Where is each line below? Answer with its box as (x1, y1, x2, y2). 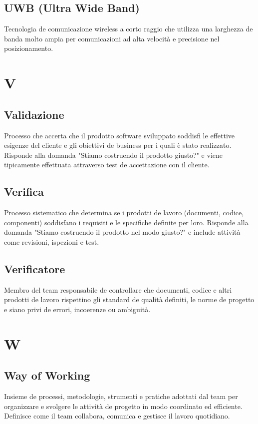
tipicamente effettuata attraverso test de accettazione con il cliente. (4, 159, 210, 170)
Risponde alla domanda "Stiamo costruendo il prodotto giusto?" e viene (4, 149, 223, 160)
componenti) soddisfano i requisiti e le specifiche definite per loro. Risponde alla (4, 217, 249, 227)
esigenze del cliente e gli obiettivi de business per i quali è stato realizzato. (4, 140, 232, 150)
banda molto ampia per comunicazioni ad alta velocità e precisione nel (4, 33, 220, 43)
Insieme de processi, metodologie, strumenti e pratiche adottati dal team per (4, 391, 238, 402)
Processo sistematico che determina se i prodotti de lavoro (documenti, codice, (4, 207, 244, 218)
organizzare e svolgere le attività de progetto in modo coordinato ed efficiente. (4, 401, 243, 411)
